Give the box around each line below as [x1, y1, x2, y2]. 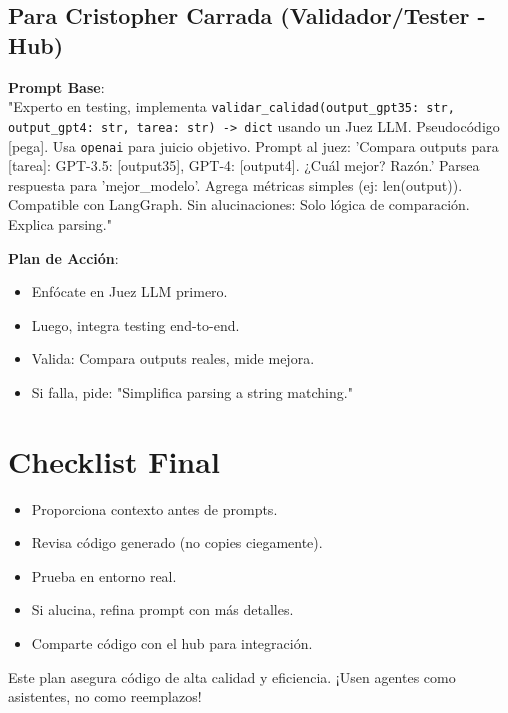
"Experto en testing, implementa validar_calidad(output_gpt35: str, [8, 96, 455, 117]
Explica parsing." [8, 213, 112, 234]
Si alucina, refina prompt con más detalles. [31, 599, 294, 620]
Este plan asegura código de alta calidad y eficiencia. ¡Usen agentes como [8, 666, 456, 687]
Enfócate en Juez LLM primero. [31, 281, 228, 302]
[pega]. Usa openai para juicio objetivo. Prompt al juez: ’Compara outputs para [8, 135, 499, 156]
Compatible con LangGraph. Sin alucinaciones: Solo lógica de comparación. [8, 194, 470, 215]
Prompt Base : [8, 76, 105, 97]
